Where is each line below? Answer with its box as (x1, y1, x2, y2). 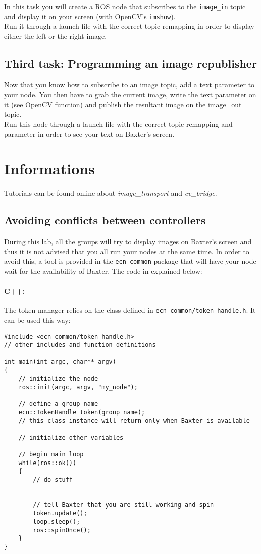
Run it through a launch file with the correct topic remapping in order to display (4, 21, 254, 31)
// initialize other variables (18, 434, 124, 441)
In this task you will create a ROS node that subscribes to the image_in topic (4, 1, 246, 11)
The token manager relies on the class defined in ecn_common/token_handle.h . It (4, 305, 256, 315)
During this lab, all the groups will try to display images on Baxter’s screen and (4, 236, 252, 247)
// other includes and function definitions (4, 341, 156, 349)
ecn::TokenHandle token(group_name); (18, 408, 145, 416)
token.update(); (33, 510, 87, 517)
